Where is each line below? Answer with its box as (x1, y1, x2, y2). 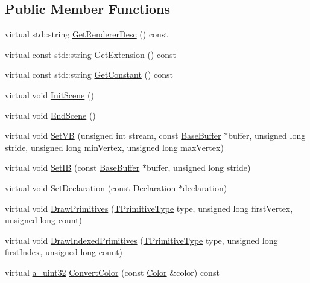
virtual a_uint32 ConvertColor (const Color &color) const (5, 266, 220, 278)
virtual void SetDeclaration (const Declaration (5, 181, 176, 194)
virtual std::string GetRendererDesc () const (5, 28, 168, 40)
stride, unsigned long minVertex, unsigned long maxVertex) (5, 141, 224, 153)
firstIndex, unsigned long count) (5, 246, 123, 258)
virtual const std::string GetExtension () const (5, 48, 176, 60)
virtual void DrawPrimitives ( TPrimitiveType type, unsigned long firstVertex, (5, 202, 293, 214)
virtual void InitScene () (5, 88, 94, 101)
